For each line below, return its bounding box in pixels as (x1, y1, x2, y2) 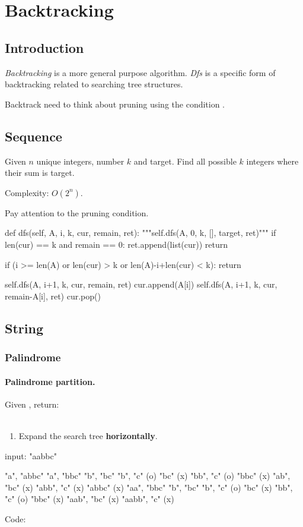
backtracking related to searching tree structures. (5, 78, 183, 90)
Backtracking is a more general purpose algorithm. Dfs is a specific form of (5, 66, 276, 78)
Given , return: (5, 397, 59, 410)
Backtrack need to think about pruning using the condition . (5, 97, 225, 110)
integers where (246, 154, 299, 167)
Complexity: (5, 186, 49, 198)
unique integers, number (36, 154, 125, 167)
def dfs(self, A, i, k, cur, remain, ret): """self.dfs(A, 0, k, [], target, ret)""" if (5, 226, 276, 239)
